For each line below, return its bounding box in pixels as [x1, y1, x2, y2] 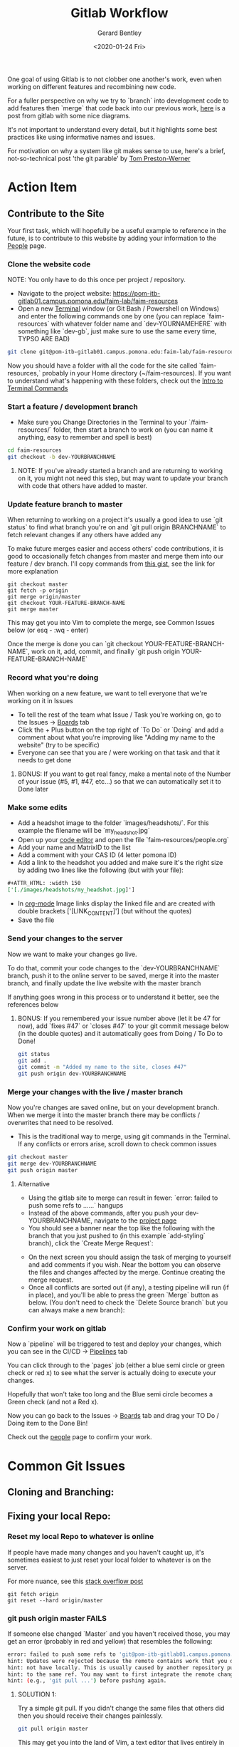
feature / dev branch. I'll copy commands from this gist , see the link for [7, 559, 216, 568]
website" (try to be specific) [17, 740, 100, 749]
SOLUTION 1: [17, 1690, 57, 1699]
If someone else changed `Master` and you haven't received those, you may [7, 1629, 230, 1638]
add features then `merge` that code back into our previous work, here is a [7, 103, 226, 112]
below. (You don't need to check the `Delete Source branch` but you [28, 1298, 228, 1307]
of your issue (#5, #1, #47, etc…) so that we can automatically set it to [17, 777, 222, 785]
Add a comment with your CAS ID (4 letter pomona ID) [17, 850, 177, 859]
